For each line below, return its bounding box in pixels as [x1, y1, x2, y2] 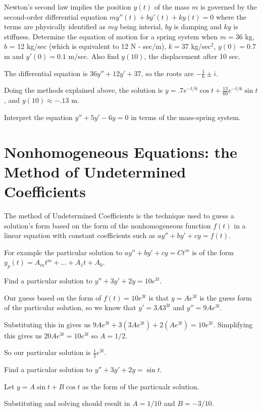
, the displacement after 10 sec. [144, 50, 240, 61]
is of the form [192, 247, 234, 257]
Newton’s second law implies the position [4, 2, 131, 12]
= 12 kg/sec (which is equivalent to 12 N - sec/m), [9, 41, 167, 51]
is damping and [174, 21, 222, 32]
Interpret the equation [4, 111, 73, 122]
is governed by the [200, 2, 257, 12]
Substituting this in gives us [4, 319, 91, 329]
